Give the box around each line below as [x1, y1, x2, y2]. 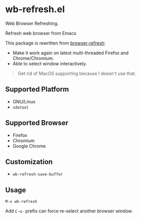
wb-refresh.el [5, 4, 65, 15]
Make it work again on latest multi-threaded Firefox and [12, 50, 129, 56]
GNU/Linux [12, 98, 36, 104]
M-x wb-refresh [5, 199, 38, 204]
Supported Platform [5, 85, 69, 94]
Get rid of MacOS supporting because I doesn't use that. [17, 70, 136, 77]
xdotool [12, 105, 29, 110]
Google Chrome [12, 143, 46, 149]
